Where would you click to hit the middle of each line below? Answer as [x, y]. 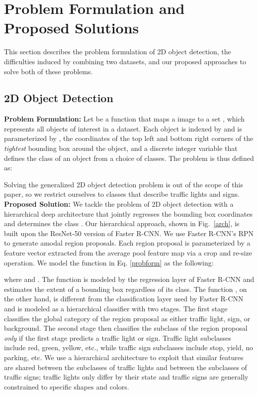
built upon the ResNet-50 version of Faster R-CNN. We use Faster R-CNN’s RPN [129, 233]
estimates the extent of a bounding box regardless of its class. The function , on [126, 289]
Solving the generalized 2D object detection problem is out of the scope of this [124, 184]
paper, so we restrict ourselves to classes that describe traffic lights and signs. [122, 194]
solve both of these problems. [48, 71]
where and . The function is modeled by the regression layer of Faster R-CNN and [129, 279]
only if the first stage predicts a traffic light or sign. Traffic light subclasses [118, 337]
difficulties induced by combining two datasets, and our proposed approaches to [125, 61]
